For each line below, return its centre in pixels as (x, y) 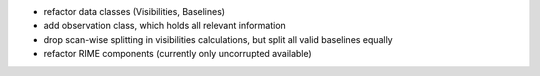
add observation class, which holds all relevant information (165, 26)
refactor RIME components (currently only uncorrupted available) (177, 54)
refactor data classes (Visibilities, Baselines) (134, 11)
